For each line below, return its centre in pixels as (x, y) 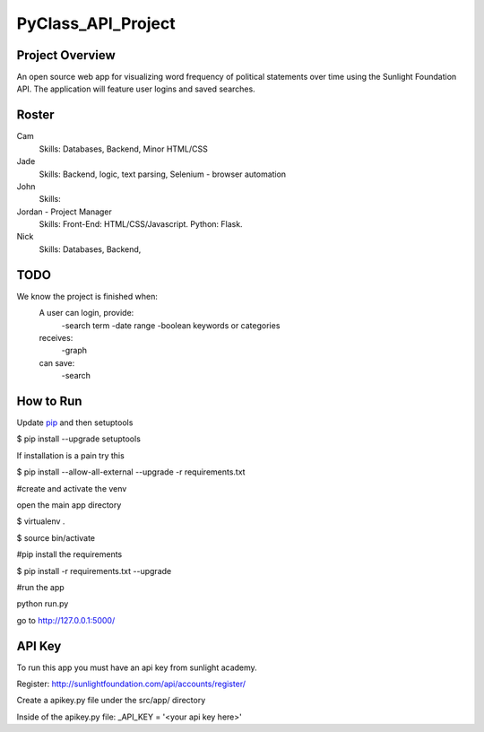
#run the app (40, 587)
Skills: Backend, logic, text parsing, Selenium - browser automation (163, 174)
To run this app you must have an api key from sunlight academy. (137, 667)
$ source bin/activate (56, 537)
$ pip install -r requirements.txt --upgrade (94, 571)
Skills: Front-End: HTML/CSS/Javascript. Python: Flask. (141, 224)
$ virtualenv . (41, 521)
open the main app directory (69, 505)
